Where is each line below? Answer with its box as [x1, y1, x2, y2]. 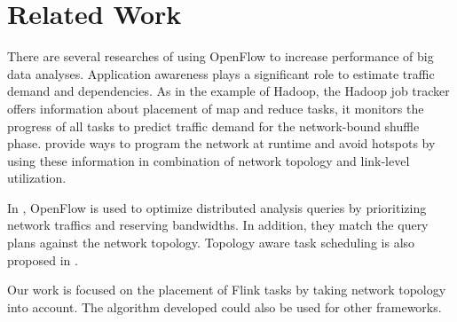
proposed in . [7, 250, 78, 269]
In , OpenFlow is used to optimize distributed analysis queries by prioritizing [7, 198, 427, 216]
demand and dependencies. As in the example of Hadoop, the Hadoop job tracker [7, 82, 450, 100]
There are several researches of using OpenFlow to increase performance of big [7, 47, 434, 66]
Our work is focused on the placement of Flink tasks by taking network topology [7, 280, 446, 299]
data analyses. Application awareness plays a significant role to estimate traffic [7, 64, 435, 82]
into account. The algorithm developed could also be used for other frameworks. [7, 297, 442, 316]
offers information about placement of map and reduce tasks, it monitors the [7, 98, 424, 117]
